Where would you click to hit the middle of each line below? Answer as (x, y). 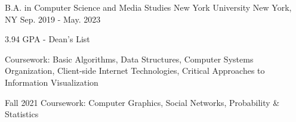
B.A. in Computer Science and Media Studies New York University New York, (148, 7)
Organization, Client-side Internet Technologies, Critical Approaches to (135, 71)
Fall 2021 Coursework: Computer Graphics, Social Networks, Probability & (142, 102)
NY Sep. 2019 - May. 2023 (53, 19)
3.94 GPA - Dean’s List (47, 39)
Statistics (22, 114)
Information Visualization (52, 82)
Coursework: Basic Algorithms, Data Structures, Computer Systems (129, 59)
